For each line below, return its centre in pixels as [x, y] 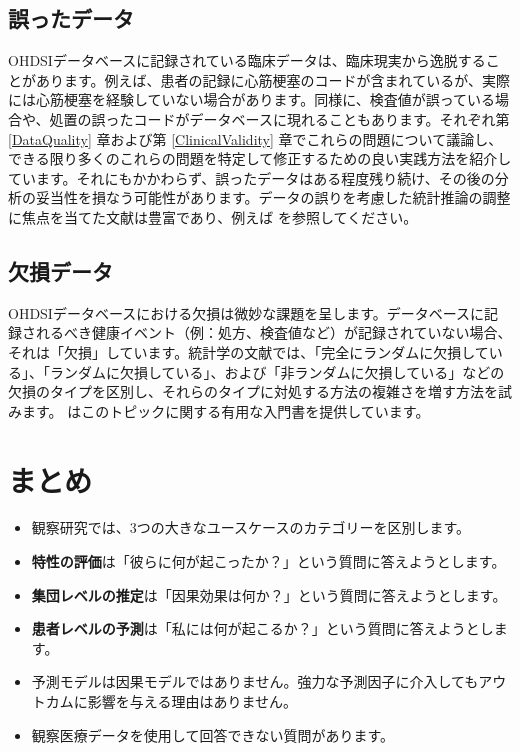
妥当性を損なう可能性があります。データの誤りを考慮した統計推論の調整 [273, 197]
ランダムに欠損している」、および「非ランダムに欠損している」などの [277, 371]
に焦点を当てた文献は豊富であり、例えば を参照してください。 [213, 216]
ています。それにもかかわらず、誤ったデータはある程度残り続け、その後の [251, 177]
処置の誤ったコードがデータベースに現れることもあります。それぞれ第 [279, 118]
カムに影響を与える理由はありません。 [171, 701]
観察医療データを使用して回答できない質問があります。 [212, 734]
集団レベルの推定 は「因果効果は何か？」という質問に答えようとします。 [269, 594]
